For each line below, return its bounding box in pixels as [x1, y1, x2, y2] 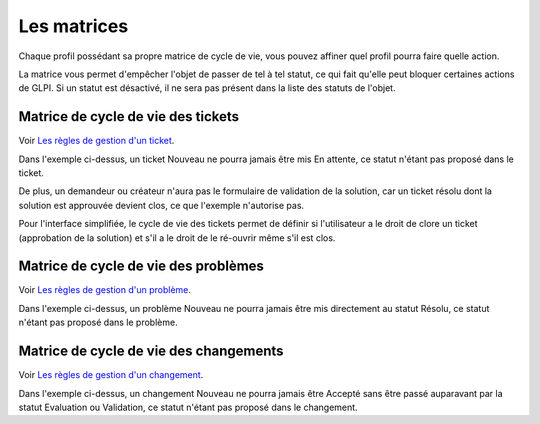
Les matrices [18, 15, 129, 37]
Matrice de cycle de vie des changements [18, 343, 284, 360]
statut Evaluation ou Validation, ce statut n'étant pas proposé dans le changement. [18, 401, 359, 413]
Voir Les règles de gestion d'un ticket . [18, 135, 175, 147]
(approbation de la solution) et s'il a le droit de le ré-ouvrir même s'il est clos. [18, 231, 336, 244]
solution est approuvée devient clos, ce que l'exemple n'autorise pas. [18, 199, 305, 211]
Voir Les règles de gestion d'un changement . [18, 369, 204, 381]
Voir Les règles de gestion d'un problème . [18, 284, 192, 296]
